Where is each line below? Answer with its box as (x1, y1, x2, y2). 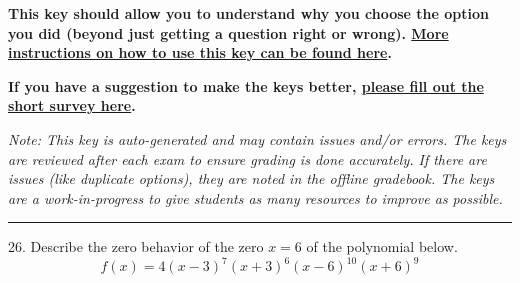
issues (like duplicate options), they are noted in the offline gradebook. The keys (8, 168, 495, 189)
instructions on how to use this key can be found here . (8, 42, 392, 63)
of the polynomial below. (306, 236, 458, 257)
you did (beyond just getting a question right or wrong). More (8, 22, 449, 43)
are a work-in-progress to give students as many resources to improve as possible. (8, 187, 503, 208)
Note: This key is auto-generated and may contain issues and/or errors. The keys (8, 128, 507, 149)
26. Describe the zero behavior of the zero (8, 236, 264, 257)
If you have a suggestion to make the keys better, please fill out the (8, 75, 484, 96)
